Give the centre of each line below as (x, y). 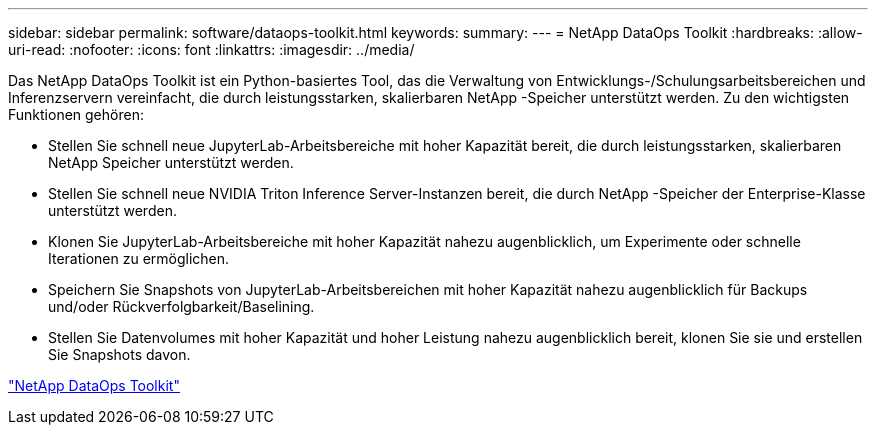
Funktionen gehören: (76, 114)
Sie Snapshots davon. (119, 354)
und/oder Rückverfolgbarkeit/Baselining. (181, 306)
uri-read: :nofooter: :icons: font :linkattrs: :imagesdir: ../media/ (211, 49)
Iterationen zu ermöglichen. (139, 258)
